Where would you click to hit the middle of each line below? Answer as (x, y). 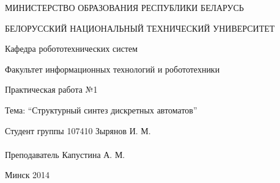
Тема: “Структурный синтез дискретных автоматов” (101, 109)
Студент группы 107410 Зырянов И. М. (78, 130)
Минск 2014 (28, 175)
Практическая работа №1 (51, 89)
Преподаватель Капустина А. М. (65, 154)
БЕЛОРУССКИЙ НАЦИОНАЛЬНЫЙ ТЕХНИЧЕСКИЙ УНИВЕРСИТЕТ (140, 28)
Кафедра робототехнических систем (72, 48)
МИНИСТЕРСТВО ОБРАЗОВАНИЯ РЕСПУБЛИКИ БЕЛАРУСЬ (124, 7)
